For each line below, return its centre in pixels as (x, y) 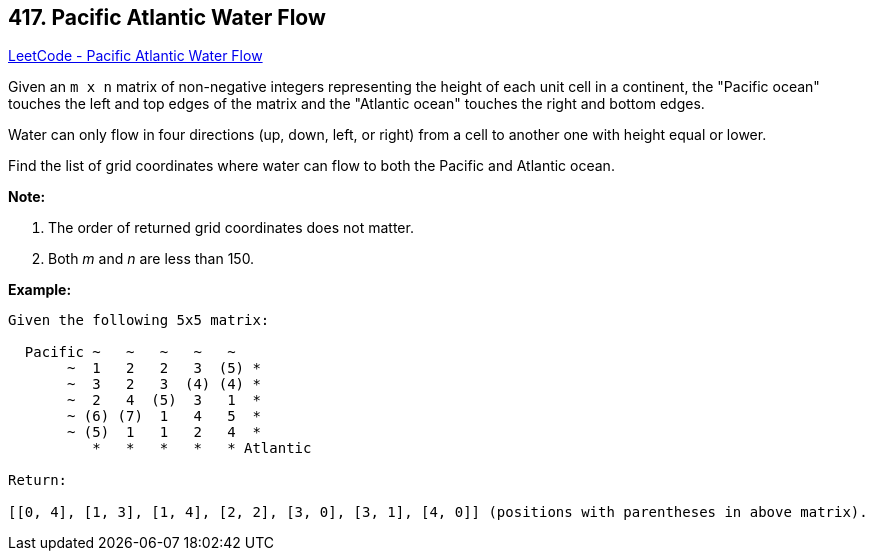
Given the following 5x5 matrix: (139, 320)
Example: (40, 290)
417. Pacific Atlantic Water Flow (167, 17)
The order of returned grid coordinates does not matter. (231, 228)
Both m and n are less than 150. (151, 259)
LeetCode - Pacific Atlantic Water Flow (135, 56)
